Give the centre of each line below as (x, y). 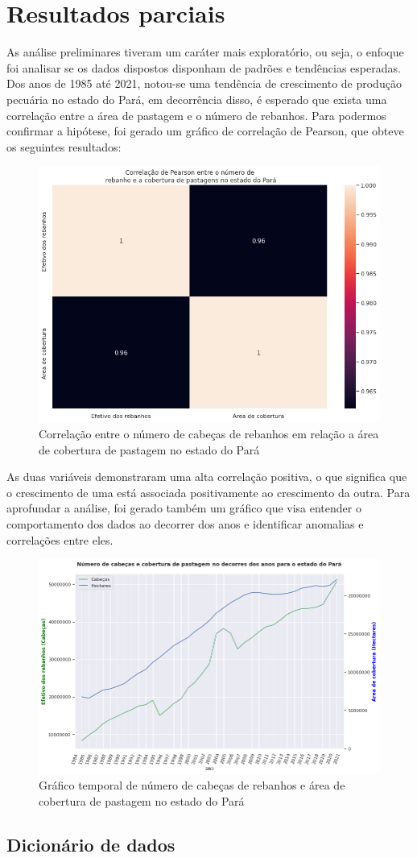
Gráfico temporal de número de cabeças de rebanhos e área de (192, 785)
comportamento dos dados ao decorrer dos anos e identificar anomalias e (185, 524)
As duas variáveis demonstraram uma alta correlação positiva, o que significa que (207, 477)
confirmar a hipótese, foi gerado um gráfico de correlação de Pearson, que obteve (205, 131)
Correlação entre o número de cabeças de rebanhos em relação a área (209, 434)
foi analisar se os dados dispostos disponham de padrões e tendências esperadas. (204, 67)
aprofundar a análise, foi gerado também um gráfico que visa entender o (184, 508)
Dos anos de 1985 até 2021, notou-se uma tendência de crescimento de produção (204, 83)
